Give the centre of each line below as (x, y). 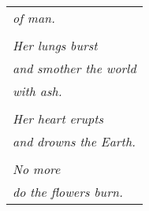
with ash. (37, 91)
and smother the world (74, 68)
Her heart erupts (58, 118)
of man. (34, 18)
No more (37, 169)
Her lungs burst (55, 45)
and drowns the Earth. (74, 141)
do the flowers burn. (68, 192)
